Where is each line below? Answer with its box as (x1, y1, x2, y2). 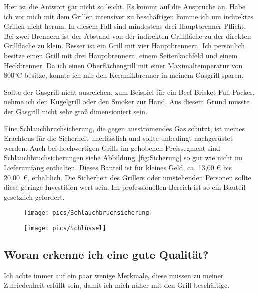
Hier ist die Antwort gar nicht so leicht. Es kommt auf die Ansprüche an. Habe (4, 1, 246, 11)
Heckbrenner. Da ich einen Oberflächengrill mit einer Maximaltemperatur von (4, 60, 243, 70)
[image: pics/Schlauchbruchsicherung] (24, 209, 153, 217)
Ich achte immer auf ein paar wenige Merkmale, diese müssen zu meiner (4, 270, 224, 280)
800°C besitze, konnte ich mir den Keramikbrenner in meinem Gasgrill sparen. (4, 70, 244, 80)
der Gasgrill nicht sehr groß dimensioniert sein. (4, 106, 147, 116)
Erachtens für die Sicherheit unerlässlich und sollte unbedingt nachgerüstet (4, 133, 233, 143)
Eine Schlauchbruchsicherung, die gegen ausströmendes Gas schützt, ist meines (4, 123, 245, 133)
